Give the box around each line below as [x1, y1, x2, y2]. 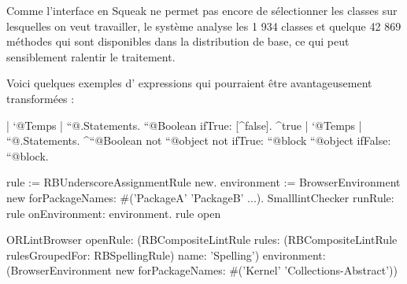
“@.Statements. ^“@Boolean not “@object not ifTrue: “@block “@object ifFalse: [6, 132, 391, 149]
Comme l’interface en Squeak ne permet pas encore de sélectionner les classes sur [6, 2, 398, 18]
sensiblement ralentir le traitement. [6, 48, 176, 65]
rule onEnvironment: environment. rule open [6, 205, 221, 221]
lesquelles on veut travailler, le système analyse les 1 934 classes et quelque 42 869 [6, 17, 401, 34]
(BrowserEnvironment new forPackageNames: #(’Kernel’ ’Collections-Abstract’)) [6, 262, 398, 278]
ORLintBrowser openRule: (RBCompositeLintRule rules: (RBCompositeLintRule [6, 231, 398, 248]
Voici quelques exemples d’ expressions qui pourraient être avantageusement [6, 75, 372, 91]
